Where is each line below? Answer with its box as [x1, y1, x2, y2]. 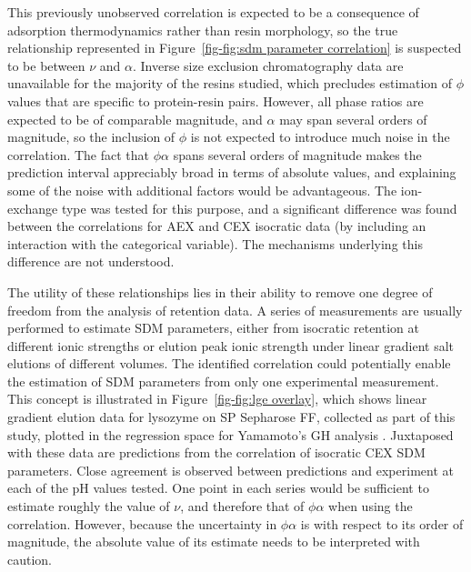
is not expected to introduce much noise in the [190, 127, 450, 146]
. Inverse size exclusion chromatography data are [133, 55, 404, 75]
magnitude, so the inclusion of [7, 127, 175, 146]
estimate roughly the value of [7, 497, 170, 516]
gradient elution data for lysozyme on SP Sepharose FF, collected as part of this [7, 407, 456, 426]
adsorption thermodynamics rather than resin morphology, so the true [7, 20, 398, 39]
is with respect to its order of [300, 514, 464, 533]
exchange [7, 198, 58, 217]
